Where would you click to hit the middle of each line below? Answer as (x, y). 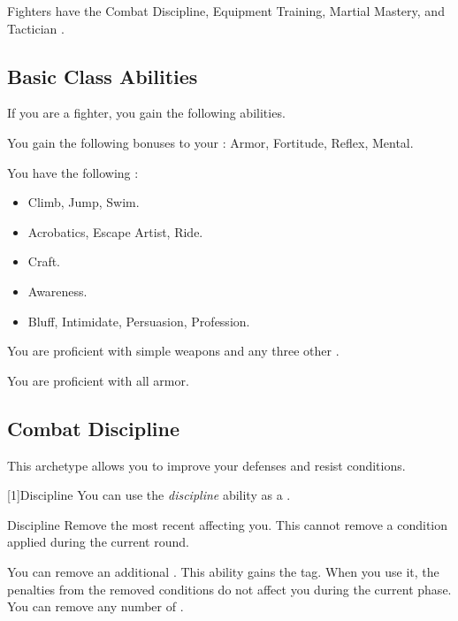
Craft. (44, 261)
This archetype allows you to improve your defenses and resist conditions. (206, 465)
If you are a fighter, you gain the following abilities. (146, 113)
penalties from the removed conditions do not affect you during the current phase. (229, 589)
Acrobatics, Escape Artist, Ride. (115, 231)
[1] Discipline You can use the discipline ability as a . (149, 495)
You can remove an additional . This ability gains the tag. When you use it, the (223, 571)
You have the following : (73, 172)
